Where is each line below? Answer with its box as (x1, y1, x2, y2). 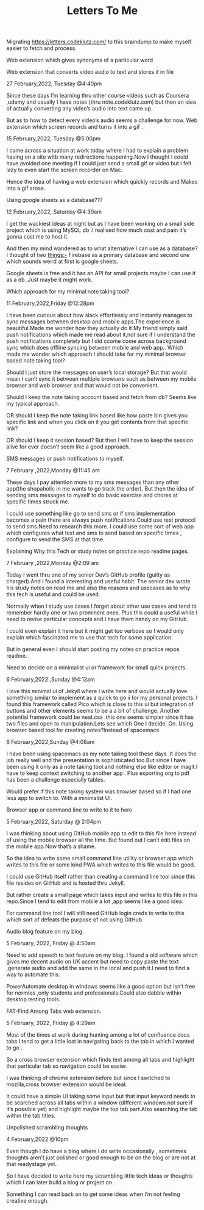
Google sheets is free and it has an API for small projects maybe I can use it (6, 270, 196, 277)
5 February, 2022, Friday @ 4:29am (6, 1020, 96, 1027)
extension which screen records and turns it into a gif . (6, 123, 143, 131)
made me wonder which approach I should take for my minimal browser (6, 350, 186, 358)
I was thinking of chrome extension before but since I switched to (6, 1075, 171, 1082)
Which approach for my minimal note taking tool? (6, 288, 130, 295)
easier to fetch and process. (6, 45, 77, 52)
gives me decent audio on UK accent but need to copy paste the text (6, 958, 179, 965)
